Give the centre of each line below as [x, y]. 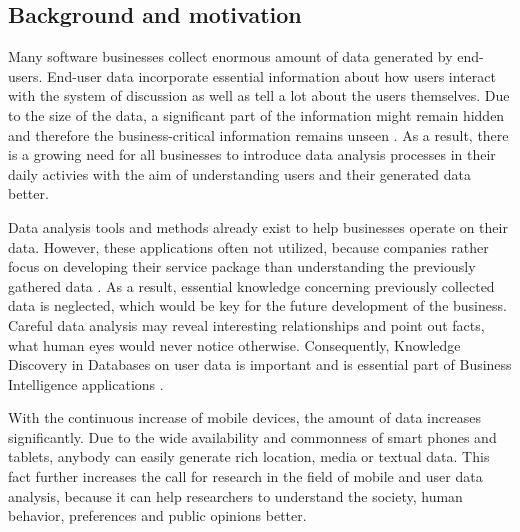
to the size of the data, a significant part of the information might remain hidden [256, 114]
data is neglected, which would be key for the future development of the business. [257, 305]
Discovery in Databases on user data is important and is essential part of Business [260, 364]
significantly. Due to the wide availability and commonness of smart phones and [252, 436]
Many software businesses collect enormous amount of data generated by [230, 56]
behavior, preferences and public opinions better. [157, 515]
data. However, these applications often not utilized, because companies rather [248, 246]
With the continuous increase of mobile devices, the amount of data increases [244, 417]
